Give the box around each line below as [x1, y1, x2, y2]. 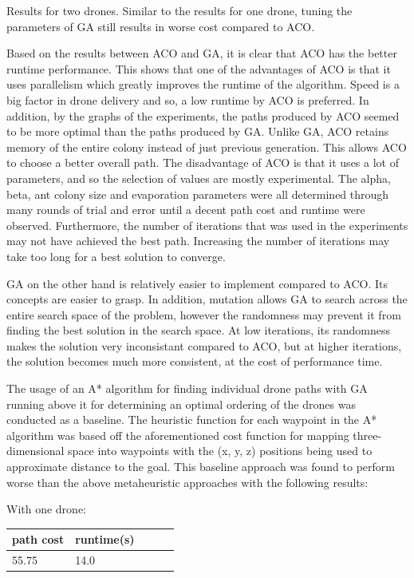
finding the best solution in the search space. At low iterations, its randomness [6, 322, 390, 338]
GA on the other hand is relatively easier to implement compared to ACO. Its [6, 275, 388, 291]
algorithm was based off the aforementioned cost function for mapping [6, 426, 349, 443]
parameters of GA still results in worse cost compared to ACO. [6, 18, 315, 34]
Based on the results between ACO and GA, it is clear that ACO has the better [6, 45, 397, 61]
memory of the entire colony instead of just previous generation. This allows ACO [6, 138, 407, 155]
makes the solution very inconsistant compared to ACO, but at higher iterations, [6, 337, 402, 354]
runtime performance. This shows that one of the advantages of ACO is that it [6, 60, 391, 77]
